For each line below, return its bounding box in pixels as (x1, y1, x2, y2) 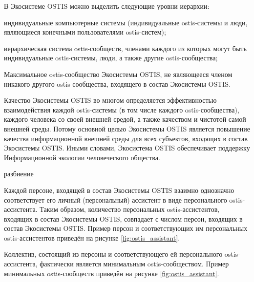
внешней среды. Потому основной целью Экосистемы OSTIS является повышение (4, 123, 250, 133)
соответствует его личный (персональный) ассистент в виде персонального (4, 194, 227, 205)
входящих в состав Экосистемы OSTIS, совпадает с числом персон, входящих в (4, 213, 243, 224)
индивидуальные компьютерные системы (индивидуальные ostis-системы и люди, (4, 17, 248, 27)
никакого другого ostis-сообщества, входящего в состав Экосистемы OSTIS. (4, 78, 231, 89)
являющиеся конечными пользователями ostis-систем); (4, 27, 166, 37)
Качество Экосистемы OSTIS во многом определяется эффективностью (4, 95, 217, 105)
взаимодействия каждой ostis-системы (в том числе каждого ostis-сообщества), (4, 104, 239, 114)
